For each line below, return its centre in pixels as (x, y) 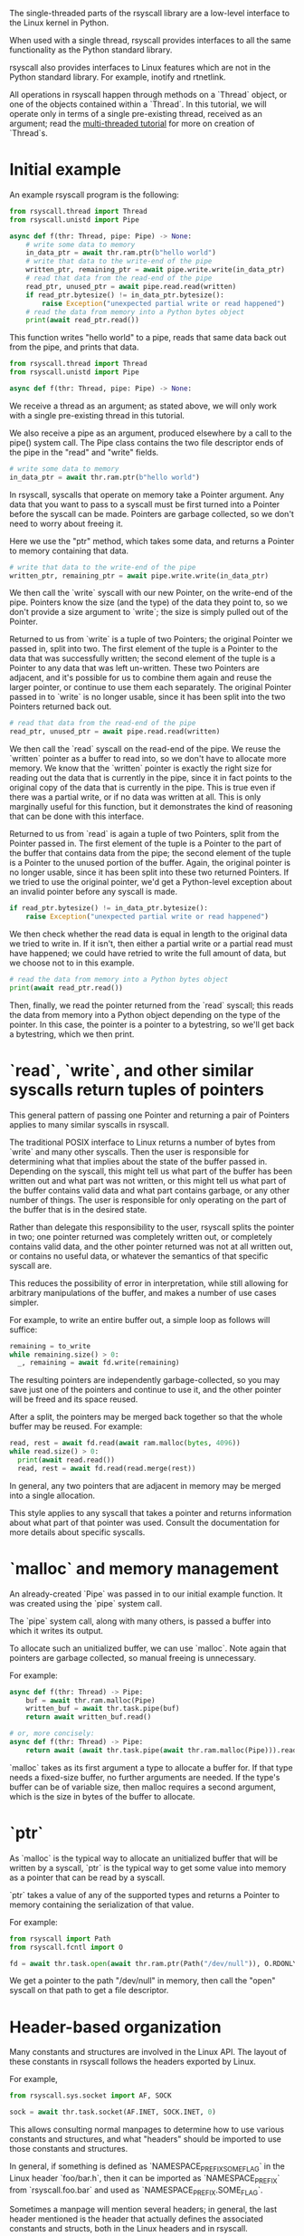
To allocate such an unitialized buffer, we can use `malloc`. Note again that (148, 1648)
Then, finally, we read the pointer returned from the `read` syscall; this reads (152, 1005)
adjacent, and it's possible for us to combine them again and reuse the (141, 677)
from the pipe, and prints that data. (74, 347)
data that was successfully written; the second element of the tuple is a (142, 658)
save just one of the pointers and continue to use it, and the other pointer (146, 1390)
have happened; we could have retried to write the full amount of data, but (148, 953)
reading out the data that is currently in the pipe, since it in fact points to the (151, 778)
